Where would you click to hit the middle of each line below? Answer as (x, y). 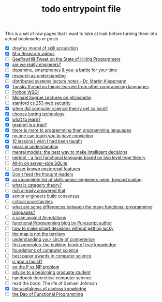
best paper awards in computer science (52, 256)
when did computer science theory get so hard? (60, 108)
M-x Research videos (33, 54)
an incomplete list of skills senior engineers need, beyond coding (77, 179)
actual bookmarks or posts (32, 39)
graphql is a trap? (29, 125)
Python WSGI (25, 92)
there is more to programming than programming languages (72, 130)
